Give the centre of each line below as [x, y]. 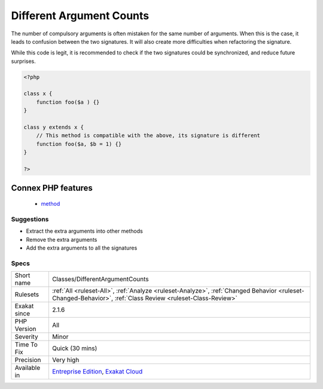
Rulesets [27, 294]
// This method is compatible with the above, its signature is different [148, 136]
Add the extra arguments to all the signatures [82, 248]
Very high [65, 360]
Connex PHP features [52, 188]
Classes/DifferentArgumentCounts [100, 279]
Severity [26, 337]
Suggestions [30, 219]
